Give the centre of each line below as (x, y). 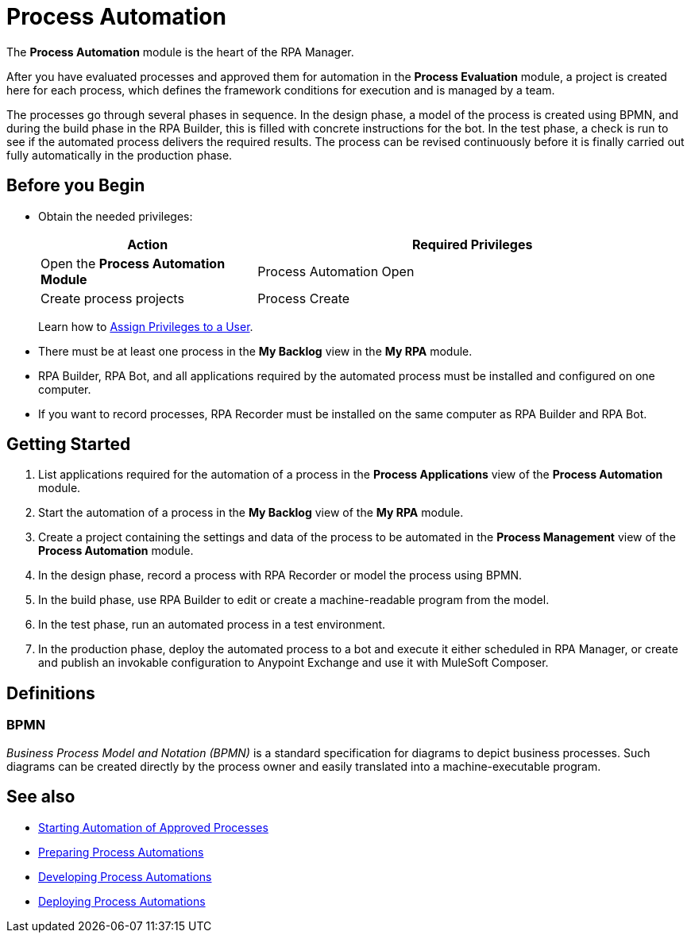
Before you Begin (76, 186)
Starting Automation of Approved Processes (153, 827)
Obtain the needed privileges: (116, 216)
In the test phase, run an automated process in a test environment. (212, 625)
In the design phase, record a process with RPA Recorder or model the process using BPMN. (280, 575)
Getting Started (69, 444)
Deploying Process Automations (122, 901)
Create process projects (112, 298)
